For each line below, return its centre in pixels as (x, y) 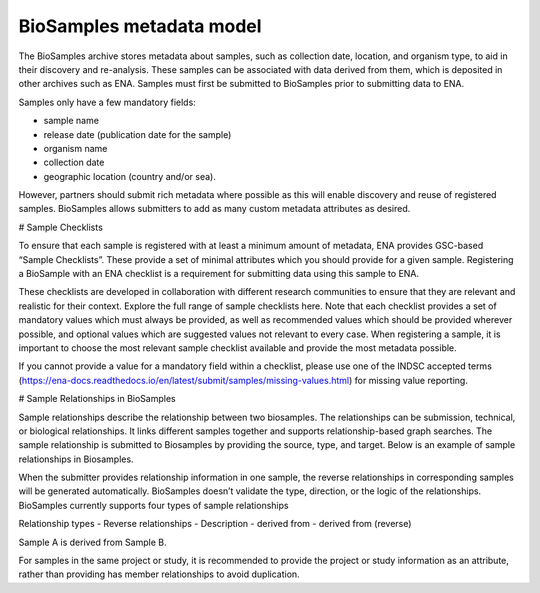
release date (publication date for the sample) (137, 134)
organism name (75, 148)
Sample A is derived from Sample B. (92, 542)
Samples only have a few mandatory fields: (107, 102)
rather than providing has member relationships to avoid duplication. (159, 574)
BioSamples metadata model (140, 26)
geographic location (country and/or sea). (130, 176)
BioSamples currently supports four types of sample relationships (153, 505)
